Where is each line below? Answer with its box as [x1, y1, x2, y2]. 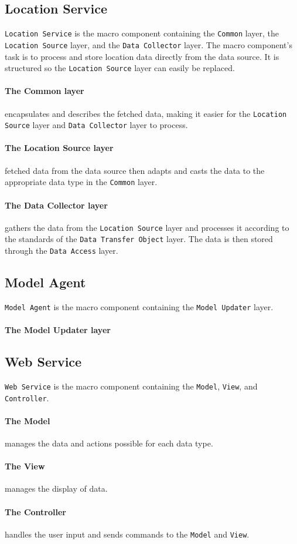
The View [5, 460, 45, 472]
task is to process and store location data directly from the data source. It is [5, 50, 279, 62]
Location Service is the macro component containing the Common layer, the [5, 27, 279, 39]
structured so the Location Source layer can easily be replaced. [5, 62, 235, 74]
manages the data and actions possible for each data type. [5, 437, 213, 449]
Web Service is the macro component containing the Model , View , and [5, 380, 258, 392]
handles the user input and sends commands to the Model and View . [5, 528, 250, 540]
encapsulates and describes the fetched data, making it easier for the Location [5, 107, 287, 119]
